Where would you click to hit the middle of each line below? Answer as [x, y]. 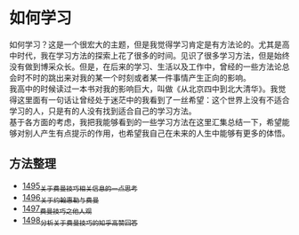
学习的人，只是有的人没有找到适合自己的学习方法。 [103, 111]
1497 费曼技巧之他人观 [57, 210]
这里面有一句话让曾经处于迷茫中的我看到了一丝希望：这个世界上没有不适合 [153, 99]
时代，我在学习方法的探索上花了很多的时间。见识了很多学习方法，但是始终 [153, 55]
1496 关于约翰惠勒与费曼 [61, 198]
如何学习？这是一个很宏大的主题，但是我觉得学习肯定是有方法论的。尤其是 [145, 44]
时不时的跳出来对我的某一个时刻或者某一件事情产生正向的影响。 [133, 77]
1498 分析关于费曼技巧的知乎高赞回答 [80, 221]
